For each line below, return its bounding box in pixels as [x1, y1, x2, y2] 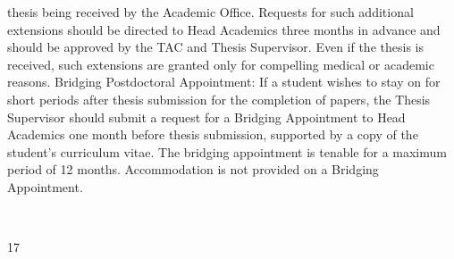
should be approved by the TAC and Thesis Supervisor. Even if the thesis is [7, 38, 424, 56]
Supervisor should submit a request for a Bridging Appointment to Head [7, 107, 406, 126]
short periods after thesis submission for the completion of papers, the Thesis [7, 89, 431, 108]
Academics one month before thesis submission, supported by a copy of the [7, 125, 418, 144]
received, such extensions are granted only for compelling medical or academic [7, 54, 434, 73]
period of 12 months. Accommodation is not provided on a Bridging [7, 160, 379, 179]
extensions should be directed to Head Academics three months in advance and [7, 20, 441, 38]
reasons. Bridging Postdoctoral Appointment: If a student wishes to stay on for [7, 72, 441, 91]
